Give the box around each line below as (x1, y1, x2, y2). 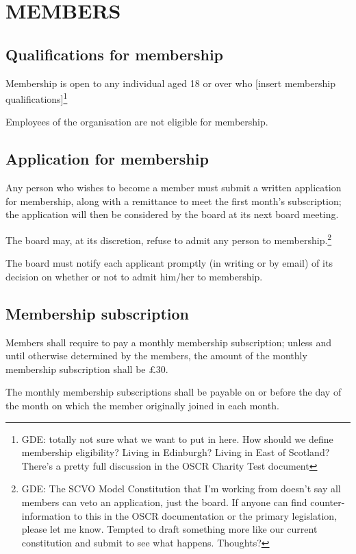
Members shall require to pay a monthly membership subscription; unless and (5, 335, 331, 349)
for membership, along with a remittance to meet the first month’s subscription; (5, 193, 342, 208)
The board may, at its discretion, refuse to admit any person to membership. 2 (5, 231, 332, 247)
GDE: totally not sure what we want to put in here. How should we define (21, 431, 333, 446)
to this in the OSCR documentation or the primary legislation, (73, 508, 338, 522)
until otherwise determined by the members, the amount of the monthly (5, 348, 307, 363)
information (21, 508, 71, 522)
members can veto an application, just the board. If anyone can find (21, 494, 307, 509)
